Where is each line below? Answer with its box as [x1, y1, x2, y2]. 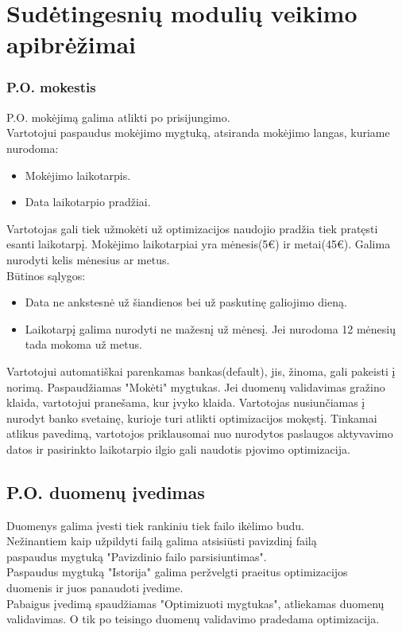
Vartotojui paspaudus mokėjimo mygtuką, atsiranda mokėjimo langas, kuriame [6, 124, 390, 141]
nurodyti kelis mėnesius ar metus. [6, 251, 170, 267]
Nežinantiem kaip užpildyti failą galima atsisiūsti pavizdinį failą [6, 533, 317, 549]
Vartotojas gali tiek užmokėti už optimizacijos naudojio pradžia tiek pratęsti [6, 220, 378, 236]
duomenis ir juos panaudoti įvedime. [6, 579, 184, 596]
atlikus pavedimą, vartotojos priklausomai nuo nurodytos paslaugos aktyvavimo [6, 425, 393, 442]
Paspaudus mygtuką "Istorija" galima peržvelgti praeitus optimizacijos [6, 564, 348, 580]
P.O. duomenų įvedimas [6, 479, 205, 504]
